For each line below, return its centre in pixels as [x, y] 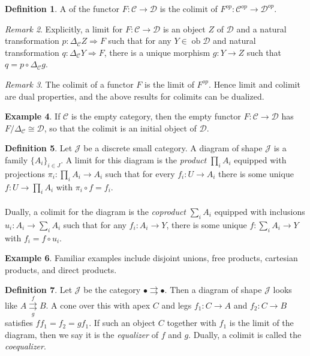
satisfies [19, 323]
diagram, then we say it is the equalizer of [82, 334]
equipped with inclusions [260, 211]
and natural [234, 41]
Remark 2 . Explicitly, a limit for [64, 29]
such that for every [140, 173]
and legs [177, 305]
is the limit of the [261, 323]
